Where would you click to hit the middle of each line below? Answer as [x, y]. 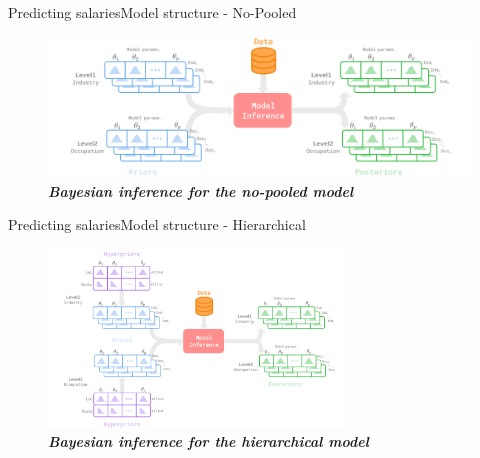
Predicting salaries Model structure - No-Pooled [152, 12]
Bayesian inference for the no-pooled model [201, 190]
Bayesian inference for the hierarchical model [208, 441]
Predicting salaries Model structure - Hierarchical [157, 224]
